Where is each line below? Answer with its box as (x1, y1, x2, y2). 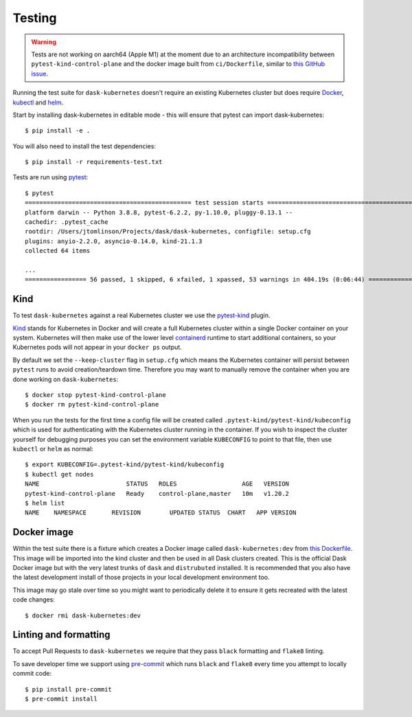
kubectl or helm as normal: (12, 444, 94, 453)
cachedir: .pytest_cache (25, 218, 108, 226)
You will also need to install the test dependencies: (12, 141, 156, 150)
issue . (31, 69, 48, 78)
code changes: (12, 595, 55, 604)
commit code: (12, 670, 51, 678)
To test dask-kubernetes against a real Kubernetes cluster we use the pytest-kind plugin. (12, 311, 271, 319)
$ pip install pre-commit (25, 685, 113, 693)
